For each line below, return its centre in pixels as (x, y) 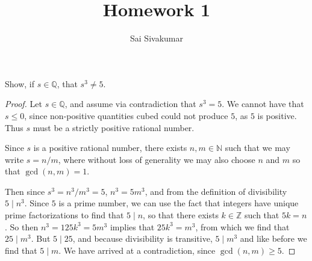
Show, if (20, 83)
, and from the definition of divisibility (216, 191)
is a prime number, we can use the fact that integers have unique (179, 203)
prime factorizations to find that (64, 215)
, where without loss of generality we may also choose (157, 159)
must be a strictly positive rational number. (114, 127)
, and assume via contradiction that (130, 104)
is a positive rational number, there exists (110, 148)
